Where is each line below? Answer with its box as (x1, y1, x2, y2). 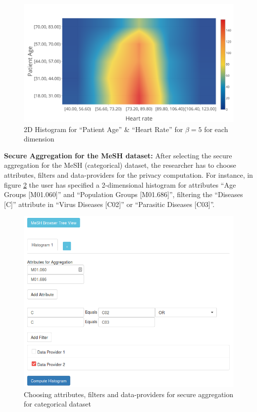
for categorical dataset (24, 399, 91, 409)
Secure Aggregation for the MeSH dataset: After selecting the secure (4, 150, 232, 160)
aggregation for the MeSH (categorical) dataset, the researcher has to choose (4, 160, 236, 170)
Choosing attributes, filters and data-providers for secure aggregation (24, 389, 234, 399)
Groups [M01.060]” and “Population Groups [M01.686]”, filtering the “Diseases (4, 189, 243, 200)
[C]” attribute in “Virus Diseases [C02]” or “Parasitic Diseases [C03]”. (4, 199, 215, 209)
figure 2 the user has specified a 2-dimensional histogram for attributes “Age (4, 179, 236, 190)
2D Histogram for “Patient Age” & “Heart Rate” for (24, 124, 183, 134)
